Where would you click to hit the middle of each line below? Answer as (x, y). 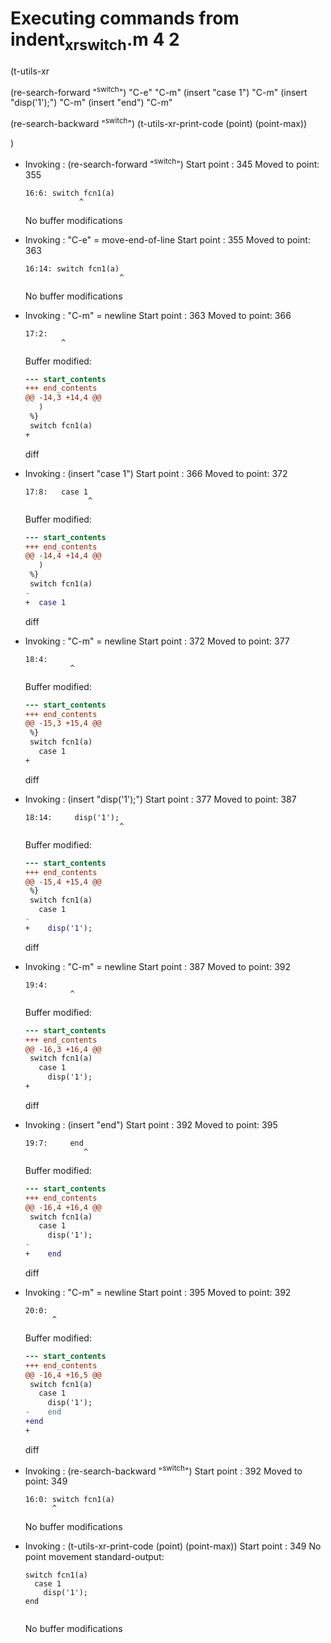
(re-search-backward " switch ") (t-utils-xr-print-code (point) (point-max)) (159, 122)
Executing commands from (125, 18)
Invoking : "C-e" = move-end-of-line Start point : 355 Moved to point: (167, 239)
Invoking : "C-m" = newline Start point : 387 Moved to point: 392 (157, 966)
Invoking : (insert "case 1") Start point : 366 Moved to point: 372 (156, 473)
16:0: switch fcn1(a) (69, 1500)
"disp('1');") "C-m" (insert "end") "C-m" (91, 103)
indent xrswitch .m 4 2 (95, 41)
